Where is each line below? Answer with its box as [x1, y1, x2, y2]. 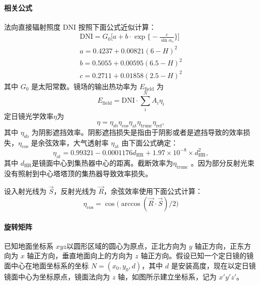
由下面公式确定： [121, 137, 178, 148]
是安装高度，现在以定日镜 [171, 260, 256, 270]
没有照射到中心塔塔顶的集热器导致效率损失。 [4, 168, 152, 178]
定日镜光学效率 [4, 111, 53, 121]
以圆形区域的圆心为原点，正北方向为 [67, 240, 187, 251]
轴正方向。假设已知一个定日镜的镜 [141, 250, 254, 261]
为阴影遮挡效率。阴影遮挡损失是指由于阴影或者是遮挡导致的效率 [31, 126, 243, 137]
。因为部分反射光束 [190, 157, 254, 168]
